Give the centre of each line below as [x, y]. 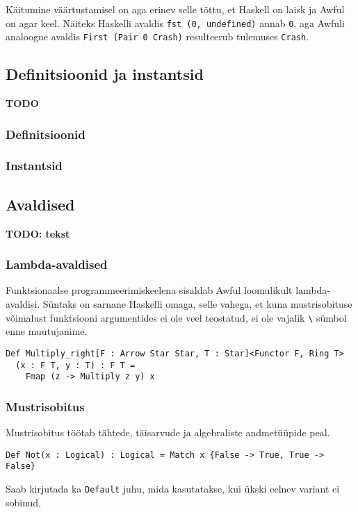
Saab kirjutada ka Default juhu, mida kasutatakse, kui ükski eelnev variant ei [173, 488]
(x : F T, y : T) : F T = [75, 365]
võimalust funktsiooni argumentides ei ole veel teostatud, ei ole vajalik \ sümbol [176, 317]
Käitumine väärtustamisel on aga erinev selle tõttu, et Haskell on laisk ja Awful [175, 9]
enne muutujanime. [47, 331]
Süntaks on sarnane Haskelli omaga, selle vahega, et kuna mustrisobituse [197, 304]
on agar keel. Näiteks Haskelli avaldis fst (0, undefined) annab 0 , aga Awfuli [175, 23]
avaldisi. [23, 304]
